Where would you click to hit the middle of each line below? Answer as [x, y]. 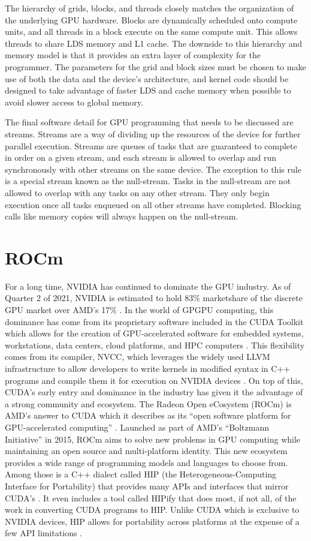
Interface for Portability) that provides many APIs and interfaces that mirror [147, 486]
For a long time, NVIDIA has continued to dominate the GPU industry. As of [148, 286]
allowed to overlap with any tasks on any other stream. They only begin [137, 192]
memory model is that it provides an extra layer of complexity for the [133, 55]
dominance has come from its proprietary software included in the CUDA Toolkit [154, 321]
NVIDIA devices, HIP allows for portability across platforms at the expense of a [152, 521]
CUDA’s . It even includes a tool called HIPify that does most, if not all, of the [151, 498]
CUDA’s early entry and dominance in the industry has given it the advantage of [154, 392]
